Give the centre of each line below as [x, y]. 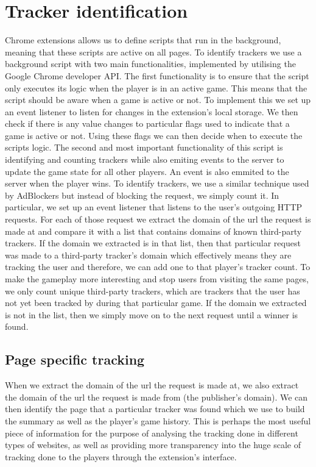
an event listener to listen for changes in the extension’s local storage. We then [152, 111]
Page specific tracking [75, 359]
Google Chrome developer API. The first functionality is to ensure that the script [157, 75]
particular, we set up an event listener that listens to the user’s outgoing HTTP [154, 207]
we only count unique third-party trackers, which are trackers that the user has [153, 291]
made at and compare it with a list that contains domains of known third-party [153, 231]
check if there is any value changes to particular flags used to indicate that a [147, 123]
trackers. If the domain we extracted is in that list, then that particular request [153, 243]
